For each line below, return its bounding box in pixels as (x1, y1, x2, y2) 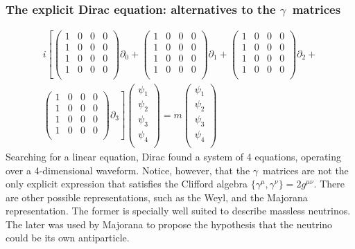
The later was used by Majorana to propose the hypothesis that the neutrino (6, 216, 333, 231)
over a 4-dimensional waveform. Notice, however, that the (6, 163, 250, 177)
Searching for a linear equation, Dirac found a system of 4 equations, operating (6, 149, 342, 163)
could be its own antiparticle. (6, 230, 130, 245)
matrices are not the (263, 163, 349, 177)
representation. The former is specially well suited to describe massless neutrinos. (6, 203, 351, 218)
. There (313, 176, 345, 191)
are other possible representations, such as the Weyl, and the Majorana (6, 190, 308, 204)
